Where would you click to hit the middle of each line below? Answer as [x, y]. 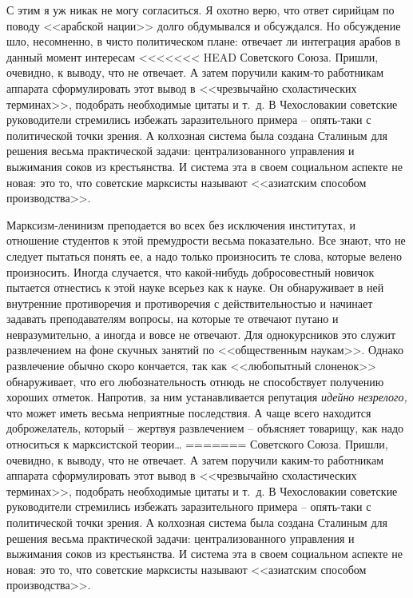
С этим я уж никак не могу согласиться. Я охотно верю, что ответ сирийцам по [201, 10]
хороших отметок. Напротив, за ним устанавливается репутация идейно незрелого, [207, 397]
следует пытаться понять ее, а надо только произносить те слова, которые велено [205, 255]
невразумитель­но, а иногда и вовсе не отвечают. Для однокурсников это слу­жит [201, 334]
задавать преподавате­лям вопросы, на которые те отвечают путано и [173, 319]
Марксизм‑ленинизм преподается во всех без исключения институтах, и [181, 224]
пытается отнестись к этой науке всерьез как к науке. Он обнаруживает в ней [195, 287]
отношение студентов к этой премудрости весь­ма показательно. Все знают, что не [206, 240]
